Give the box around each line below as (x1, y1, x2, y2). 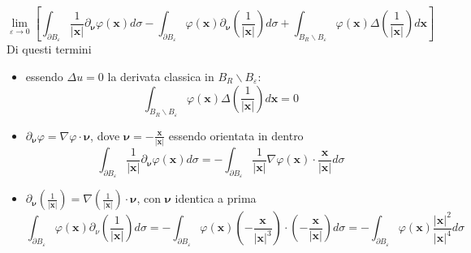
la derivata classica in (107, 68, 214, 84)
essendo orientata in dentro (168, 126, 304, 144)
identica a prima (175, 190, 257, 207)
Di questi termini (6, 41, 92, 58)
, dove (90, 126, 120, 144)
